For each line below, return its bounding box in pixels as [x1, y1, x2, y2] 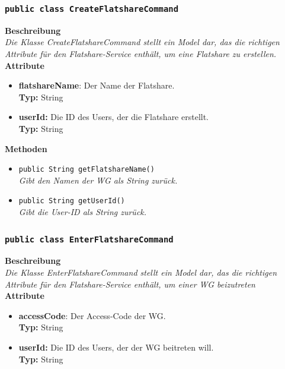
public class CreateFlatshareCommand [5, 4, 179, 14]
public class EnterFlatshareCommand [5, 234, 174, 244]
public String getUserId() [18, 197, 125, 206]
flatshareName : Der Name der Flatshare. [18, 79, 175, 92]
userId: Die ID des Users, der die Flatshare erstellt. [18, 111, 209, 123]
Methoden [5, 142, 47, 154]
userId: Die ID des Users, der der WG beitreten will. [18, 340, 214, 353]
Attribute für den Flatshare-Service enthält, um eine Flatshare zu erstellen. [5, 47, 277, 59]
